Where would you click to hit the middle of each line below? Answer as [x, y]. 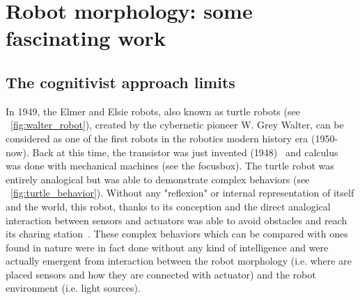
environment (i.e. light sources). [73, 288]
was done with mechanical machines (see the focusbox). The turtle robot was [170, 166]
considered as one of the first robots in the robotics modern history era [157, 138]
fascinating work [86, 38]
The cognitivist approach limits [120, 82]
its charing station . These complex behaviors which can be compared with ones [177, 234]
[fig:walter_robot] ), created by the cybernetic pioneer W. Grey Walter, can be [177, 125]
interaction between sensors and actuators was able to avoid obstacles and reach [177, 220]
